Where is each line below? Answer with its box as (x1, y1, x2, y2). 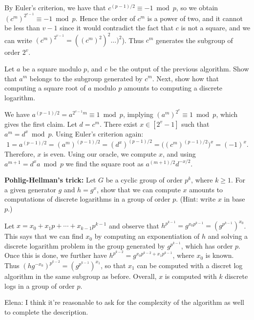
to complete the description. (4, 306, 88, 317)
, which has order (181, 240, 233, 251)
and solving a (208, 231, 248, 241)
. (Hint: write (176, 194, 216, 204)
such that (181, 118, 210, 129)
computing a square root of (4, 83, 86, 93)
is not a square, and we (181, 23, 251, 33)
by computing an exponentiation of (94, 231, 200, 241)
